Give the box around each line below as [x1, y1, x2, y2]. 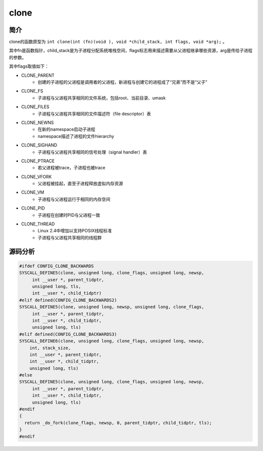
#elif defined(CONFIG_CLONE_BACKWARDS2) [19, 297, 117, 303]
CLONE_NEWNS [21, 119, 54, 125]
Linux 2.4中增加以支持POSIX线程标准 [38, 228, 112, 234]
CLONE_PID [21, 205, 45, 211]
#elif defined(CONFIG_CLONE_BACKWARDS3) [19, 331, 117, 337]
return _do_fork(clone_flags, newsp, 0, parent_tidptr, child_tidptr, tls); [24, 420, 212, 426]
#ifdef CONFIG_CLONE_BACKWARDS [19, 263, 94, 269]
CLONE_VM [21, 189, 44, 195]
